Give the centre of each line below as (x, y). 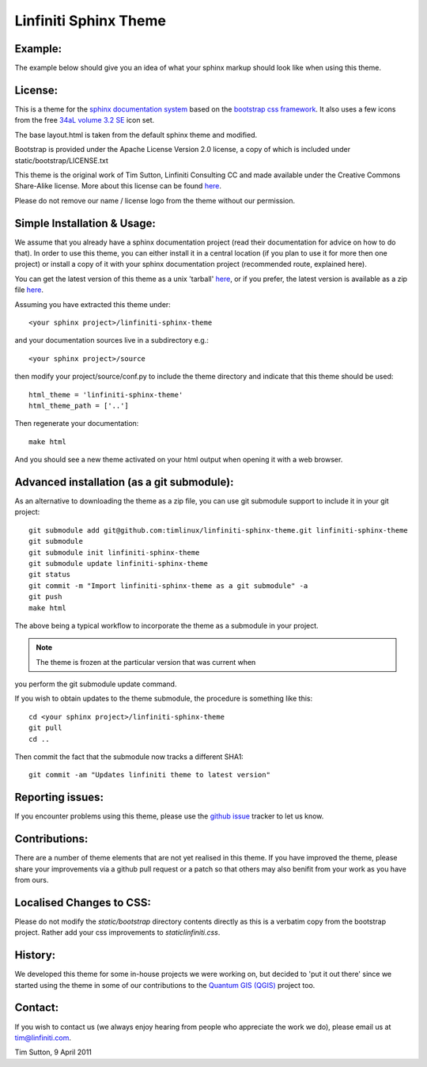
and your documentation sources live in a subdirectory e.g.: (111, 340)
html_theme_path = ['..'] (79, 405)
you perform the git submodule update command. (96, 684)
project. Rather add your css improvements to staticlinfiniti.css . (117, 932)
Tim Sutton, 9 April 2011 (53, 1052)
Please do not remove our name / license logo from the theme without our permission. (155, 200)
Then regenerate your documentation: (77, 423)
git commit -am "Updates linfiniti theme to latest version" (149, 775)
